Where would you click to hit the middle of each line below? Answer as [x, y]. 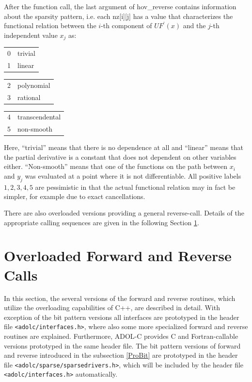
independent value [31, 35]
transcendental [39, 117]
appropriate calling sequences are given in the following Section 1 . [102, 222]
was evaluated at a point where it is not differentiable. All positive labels [133, 176]
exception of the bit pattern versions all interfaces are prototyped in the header [122, 317]
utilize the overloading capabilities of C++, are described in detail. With [112, 307]
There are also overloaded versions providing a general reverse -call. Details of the [124, 213]
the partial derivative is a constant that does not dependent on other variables [120, 157]
